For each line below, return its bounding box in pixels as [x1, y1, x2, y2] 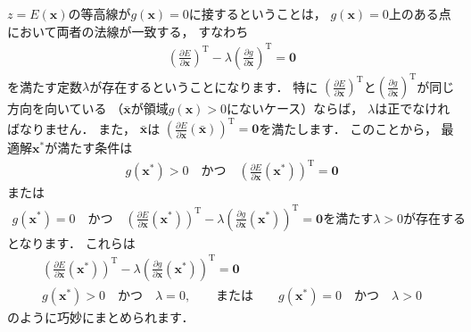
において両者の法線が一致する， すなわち [7, 21, 249, 40]
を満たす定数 [7, 77, 82, 95]
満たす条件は [57, 138, 133, 157]
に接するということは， [188, 4, 326, 22]
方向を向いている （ [7, 99, 124, 118]
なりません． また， [19, 119, 136, 137]
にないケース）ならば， [227, 99, 364, 118]
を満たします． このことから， [259, 119, 437, 137]
